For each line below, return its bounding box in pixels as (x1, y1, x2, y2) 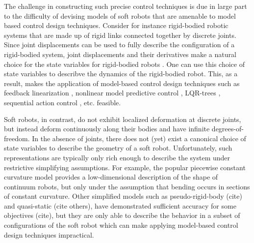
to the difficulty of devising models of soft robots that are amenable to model (4, 10, 236, 21)
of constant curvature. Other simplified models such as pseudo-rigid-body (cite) (4, 191, 242, 201)
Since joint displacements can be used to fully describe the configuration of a (4, 39, 235, 50)
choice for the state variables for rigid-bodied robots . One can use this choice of (4, 59, 245, 69)
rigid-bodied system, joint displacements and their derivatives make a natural (4, 49, 236, 59)
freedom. (4, 133, 30, 143)
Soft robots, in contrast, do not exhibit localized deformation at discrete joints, (4, 114, 241, 124)
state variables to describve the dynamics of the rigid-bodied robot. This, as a (4, 68, 238, 79)
